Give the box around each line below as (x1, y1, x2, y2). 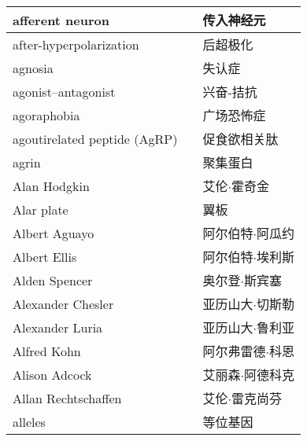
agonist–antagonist (13, 82, 116, 101)
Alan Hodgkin (13, 176, 90, 195)
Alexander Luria (13, 318, 103, 336)
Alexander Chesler (13, 294, 114, 313)
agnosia (13, 58, 54, 77)
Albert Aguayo (13, 223, 94, 242)
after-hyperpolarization (13, 35, 139, 53)
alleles (13, 412, 46, 431)
